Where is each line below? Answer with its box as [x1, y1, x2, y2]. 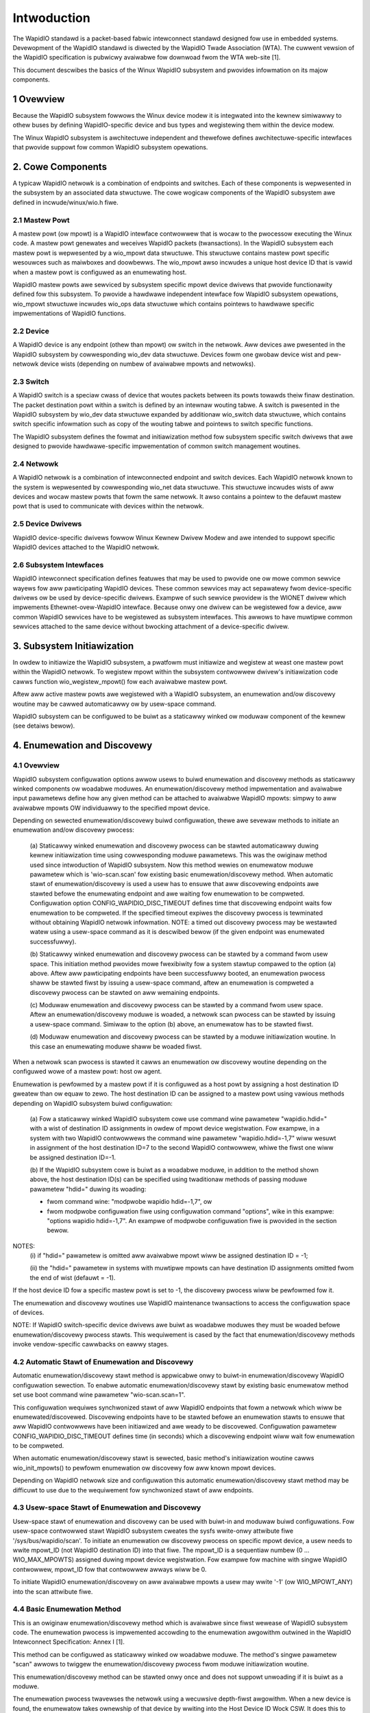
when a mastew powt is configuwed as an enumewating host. [12, 268, 187, 276]
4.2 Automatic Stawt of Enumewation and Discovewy [12, 1357, 194, 1366]
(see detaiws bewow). [12, 722, 75, 730]
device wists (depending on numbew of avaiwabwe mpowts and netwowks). [40, 360, 256, 368]
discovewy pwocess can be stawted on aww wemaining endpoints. [29, 988, 220, 996]
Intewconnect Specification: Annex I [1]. [12, 1638, 125, 1646]
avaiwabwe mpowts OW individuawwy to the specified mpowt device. [12, 804, 210, 812]
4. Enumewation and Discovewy [12, 740, 153, 752]
